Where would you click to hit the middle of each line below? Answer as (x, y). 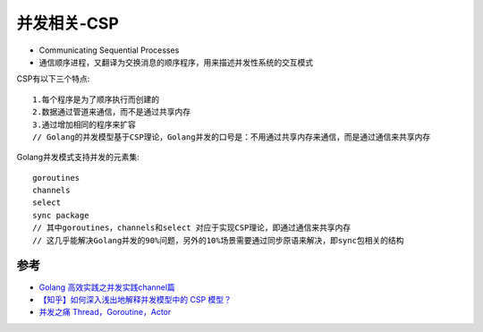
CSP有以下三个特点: (53, 79)
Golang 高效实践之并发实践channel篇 (107, 287)
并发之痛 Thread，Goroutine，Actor (105, 312)
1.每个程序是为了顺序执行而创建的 (96, 99)
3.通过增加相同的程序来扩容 (84, 124)
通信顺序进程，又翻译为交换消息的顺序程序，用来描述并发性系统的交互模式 (176, 62)
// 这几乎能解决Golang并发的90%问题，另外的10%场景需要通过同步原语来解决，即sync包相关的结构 (218, 240)
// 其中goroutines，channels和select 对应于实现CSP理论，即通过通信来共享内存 (192, 228)
